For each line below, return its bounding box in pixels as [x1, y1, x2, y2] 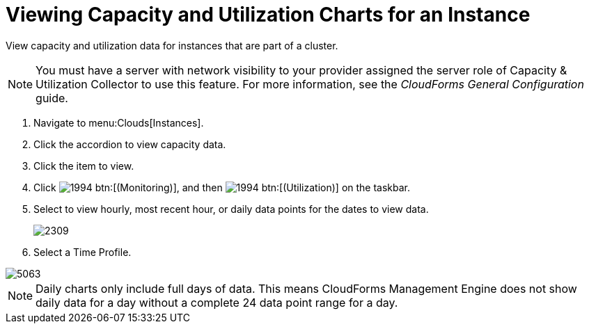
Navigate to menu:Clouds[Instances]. [33, 116, 204, 129]
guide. [36, 90, 68, 105]
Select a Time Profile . [33, 246, 132, 258]
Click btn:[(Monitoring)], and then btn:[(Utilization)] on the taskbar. [33, 181, 411, 193]
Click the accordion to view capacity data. [33, 138, 226, 150]
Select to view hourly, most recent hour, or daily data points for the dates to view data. [33, 202, 429, 215]
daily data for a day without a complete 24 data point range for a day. [36, 295, 398, 310]
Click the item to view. [33, 159, 134, 172]
